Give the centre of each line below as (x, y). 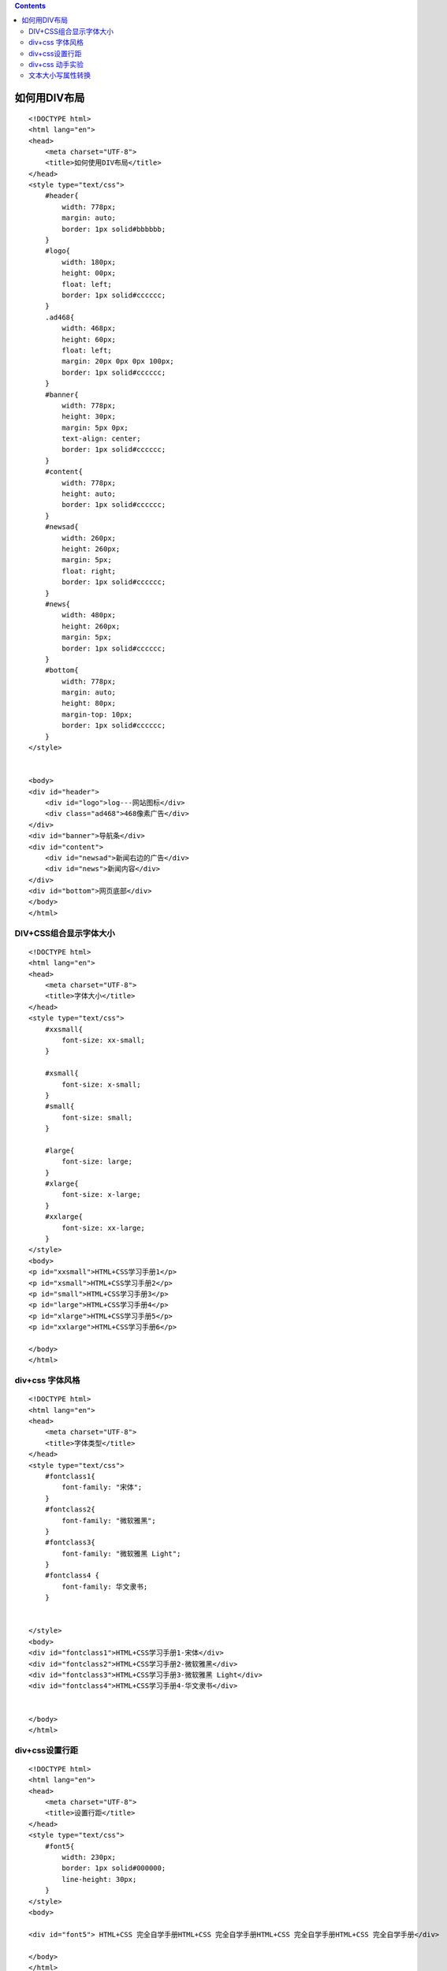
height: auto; (89, 494)
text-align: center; (101, 439)
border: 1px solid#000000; (114, 1868)
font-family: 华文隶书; (105, 1586)
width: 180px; (89, 262)
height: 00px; (89, 273)
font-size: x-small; (101, 1084)
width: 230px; (89, 1857)
